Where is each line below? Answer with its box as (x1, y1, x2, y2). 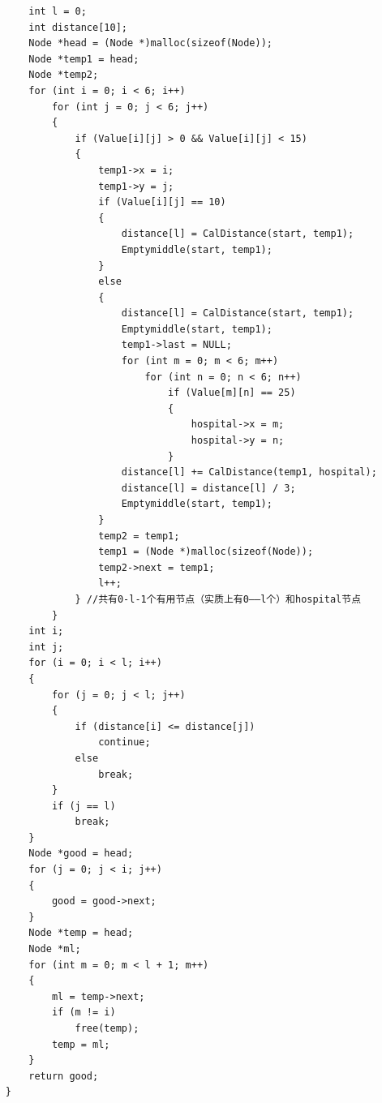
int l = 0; (28, 6, 87, 17)
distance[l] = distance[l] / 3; (121, 482, 296, 494)
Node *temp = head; (28, 927, 134, 939)
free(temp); (75, 1023, 139, 1034)
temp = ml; (51, 1038, 110, 1050)
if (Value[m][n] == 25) (168, 387, 296, 399)
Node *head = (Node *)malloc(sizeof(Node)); (28, 37, 273, 49)
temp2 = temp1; (98, 530, 180, 542)
